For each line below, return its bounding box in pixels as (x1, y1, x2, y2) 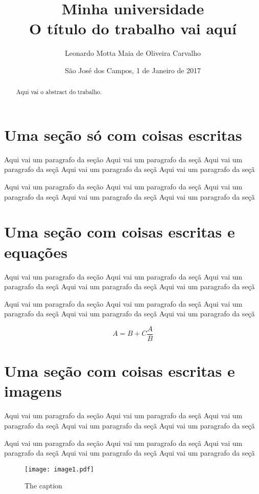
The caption (25, 480, 62, 491)
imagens (4, 380, 62, 401)
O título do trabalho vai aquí (29, 18, 237, 39)
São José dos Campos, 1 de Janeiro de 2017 (64, 65, 201, 75)
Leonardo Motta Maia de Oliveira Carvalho (65, 48, 201, 58)
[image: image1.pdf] (25, 465, 95, 473)
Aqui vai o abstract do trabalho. (16, 88, 102, 96)
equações (4, 241, 68, 262)
